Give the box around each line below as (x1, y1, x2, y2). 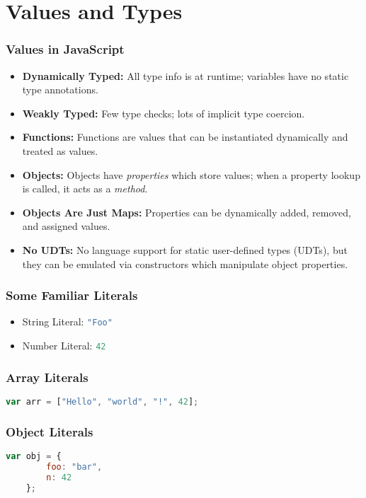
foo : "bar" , (46, 461, 103, 472)
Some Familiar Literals (6, 286, 138, 304)
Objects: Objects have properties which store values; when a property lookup (22, 167, 360, 182)
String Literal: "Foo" (22, 314, 113, 329)
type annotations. (22, 82, 98, 97)
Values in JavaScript (6, 40, 125, 58)
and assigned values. (22, 219, 110, 233)
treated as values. (22, 143, 98, 158)
